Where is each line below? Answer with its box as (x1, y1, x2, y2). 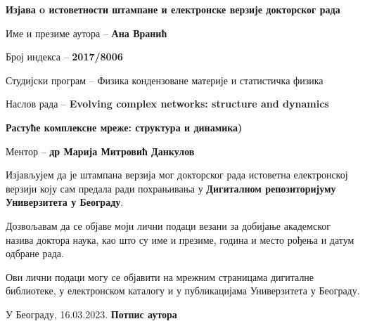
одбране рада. (6, 246, 64, 261)
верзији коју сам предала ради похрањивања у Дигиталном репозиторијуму (6, 181, 336, 195)
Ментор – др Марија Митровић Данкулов (6, 143, 195, 158)
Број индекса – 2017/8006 (6, 49, 123, 64)
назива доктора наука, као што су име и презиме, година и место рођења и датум (6, 232, 354, 247)
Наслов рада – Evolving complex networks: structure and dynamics (6, 96, 329, 111)
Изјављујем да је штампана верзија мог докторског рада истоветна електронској (6, 167, 348, 182)
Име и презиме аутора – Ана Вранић (6, 25, 167, 40)
